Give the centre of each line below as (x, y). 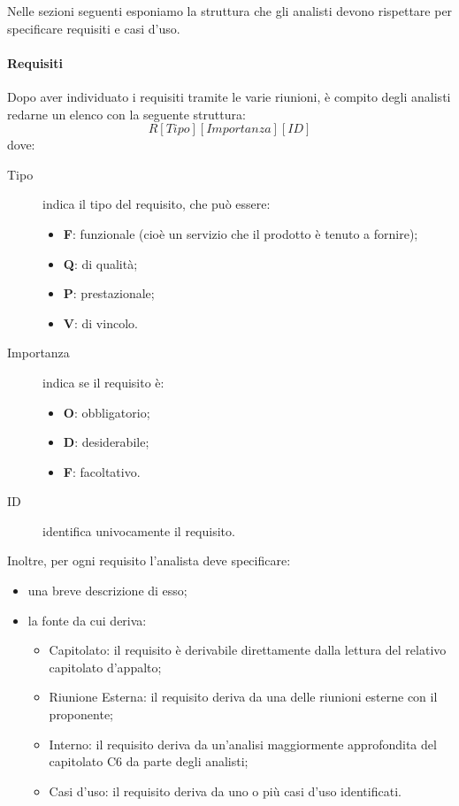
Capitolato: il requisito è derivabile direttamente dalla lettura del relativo (248, 650)
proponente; (81, 714)
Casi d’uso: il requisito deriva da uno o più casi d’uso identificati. (225, 791)
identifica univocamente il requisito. (139, 530)
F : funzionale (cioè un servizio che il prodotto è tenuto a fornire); (241, 233)
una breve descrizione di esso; (107, 591)
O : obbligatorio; (107, 412)
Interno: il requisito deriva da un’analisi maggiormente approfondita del (243, 744)
